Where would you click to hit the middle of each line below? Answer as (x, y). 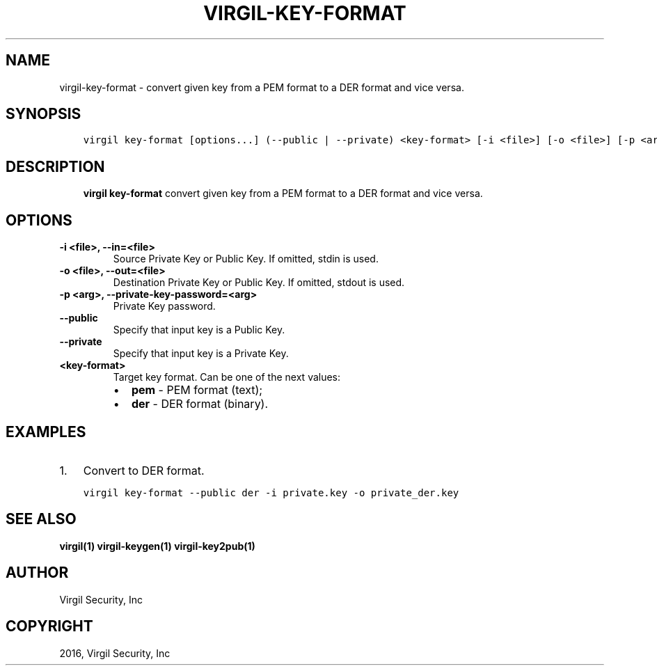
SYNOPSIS (43, 114)
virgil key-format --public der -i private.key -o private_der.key (271, 492)
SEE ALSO (41, 519)
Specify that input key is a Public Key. (199, 330)
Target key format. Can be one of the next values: (227, 377)
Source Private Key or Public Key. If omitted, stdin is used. (246, 259)
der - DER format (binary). (200, 404)
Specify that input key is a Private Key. (201, 354)
